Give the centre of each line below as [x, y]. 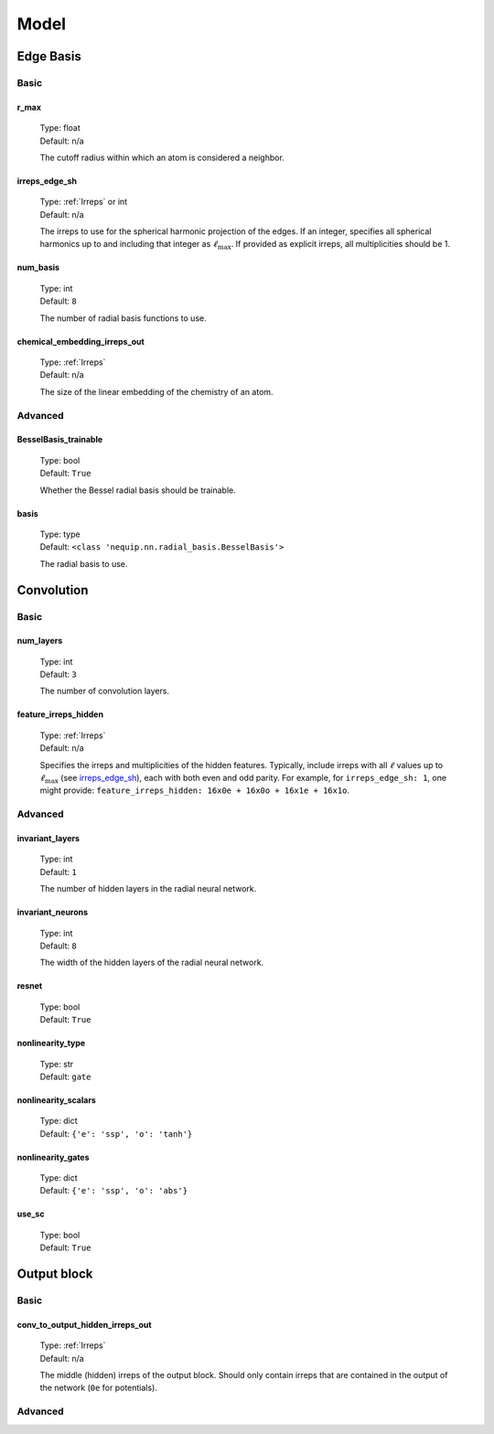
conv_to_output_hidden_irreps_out [84, 1324]
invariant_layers [48, 838]
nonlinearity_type [51, 1043]
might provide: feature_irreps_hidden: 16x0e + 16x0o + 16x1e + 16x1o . [195, 790]
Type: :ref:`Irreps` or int [84, 202]
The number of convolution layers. [104, 691]
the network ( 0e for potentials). [98, 1388]
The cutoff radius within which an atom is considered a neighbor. [162, 157]
